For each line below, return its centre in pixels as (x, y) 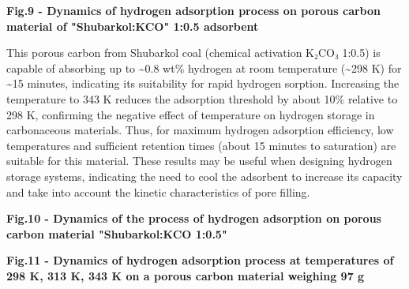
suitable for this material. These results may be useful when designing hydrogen (199, 161)
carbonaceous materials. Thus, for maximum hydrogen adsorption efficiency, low (200, 130)
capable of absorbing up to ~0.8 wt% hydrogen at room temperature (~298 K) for (204, 68)
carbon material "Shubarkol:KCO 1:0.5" (117, 233)
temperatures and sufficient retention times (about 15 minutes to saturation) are (201, 145)
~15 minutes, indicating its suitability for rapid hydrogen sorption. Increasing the (203, 83)
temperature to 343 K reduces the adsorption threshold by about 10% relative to (202, 98)
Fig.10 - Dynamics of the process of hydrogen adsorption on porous (194, 218)
